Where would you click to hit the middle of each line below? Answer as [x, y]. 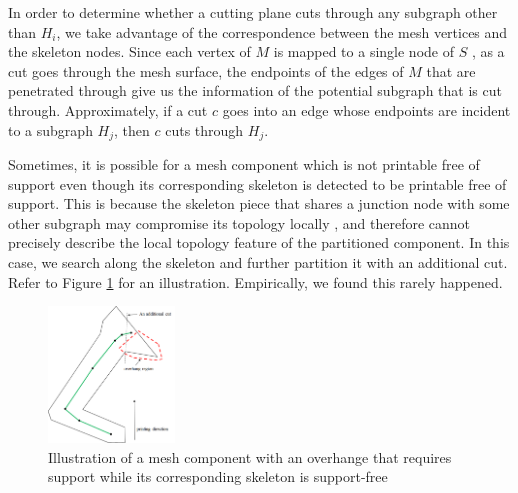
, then [132, 129]
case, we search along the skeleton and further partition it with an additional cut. [258, 261]
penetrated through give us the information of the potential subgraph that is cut [255, 90]
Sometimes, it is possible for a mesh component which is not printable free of [244, 164]
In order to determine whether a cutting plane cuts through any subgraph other [253, 12]
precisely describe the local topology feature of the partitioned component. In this [259, 242]
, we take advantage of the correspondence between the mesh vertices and [282, 31]
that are [451, 70]
